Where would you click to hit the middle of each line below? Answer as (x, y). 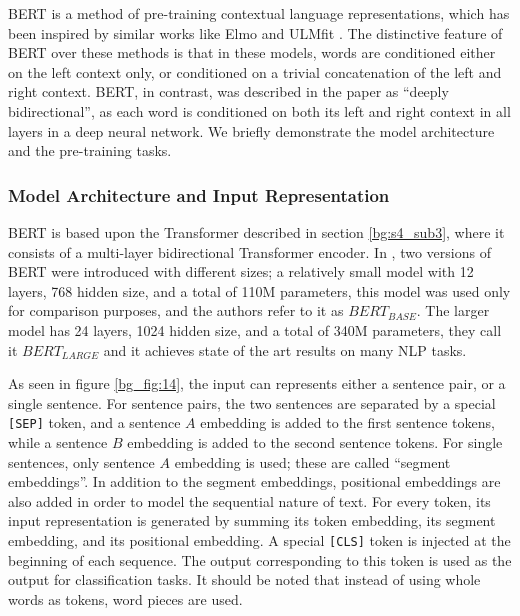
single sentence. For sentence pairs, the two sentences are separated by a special (252, 402)
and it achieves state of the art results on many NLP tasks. (285, 349)
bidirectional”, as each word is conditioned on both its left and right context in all (259, 110)
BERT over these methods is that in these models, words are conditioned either (252, 52)
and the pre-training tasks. (90, 150)
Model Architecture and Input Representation (199, 194)
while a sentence (58, 441)
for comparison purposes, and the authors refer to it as (176, 310)
